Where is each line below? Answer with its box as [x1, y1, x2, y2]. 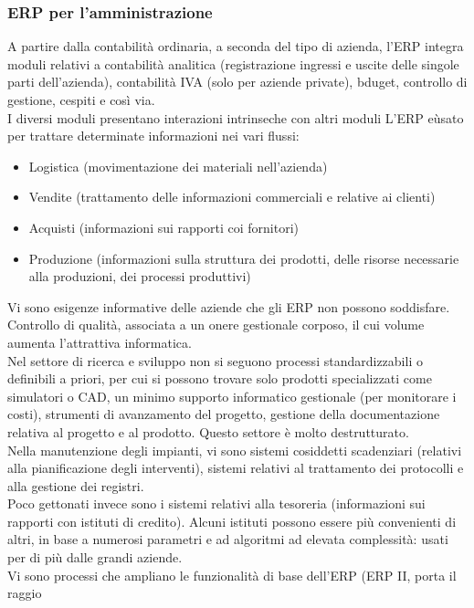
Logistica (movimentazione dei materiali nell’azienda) [28, 156, 328, 175]
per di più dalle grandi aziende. [7, 548, 183, 567]
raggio [7, 583, 42, 603]
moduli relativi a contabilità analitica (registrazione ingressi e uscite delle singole [7, 54, 459, 73]
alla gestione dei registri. [7, 476, 144, 495]
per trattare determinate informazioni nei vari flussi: [7, 126, 300, 145]
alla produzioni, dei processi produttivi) [28, 267, 251, 286]
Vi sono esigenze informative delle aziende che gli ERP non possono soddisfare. [7, 297, 450, 316]
